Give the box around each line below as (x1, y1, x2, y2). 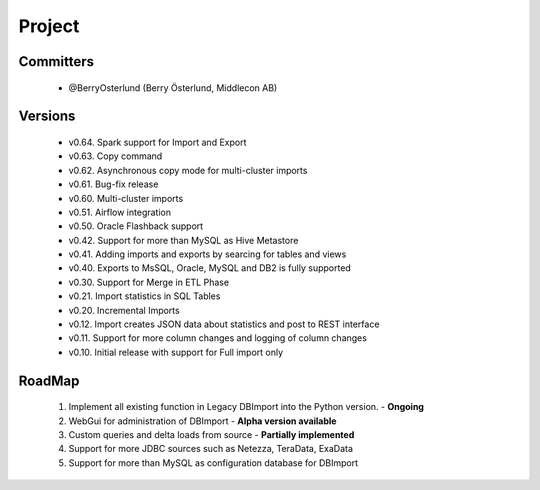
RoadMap (18, 372, 80, 389)
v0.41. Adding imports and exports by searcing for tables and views (68, 248, 347, 260)
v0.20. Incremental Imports (68, 304, 180, 316)
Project (18, 15, 80, 37)
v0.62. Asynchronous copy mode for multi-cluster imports (68, 164, 308, 176)
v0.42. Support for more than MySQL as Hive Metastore (68, 234, 299, 246)
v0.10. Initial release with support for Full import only (68, 346, 284, 358)
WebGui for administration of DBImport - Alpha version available (68, 415, 337, 427)
